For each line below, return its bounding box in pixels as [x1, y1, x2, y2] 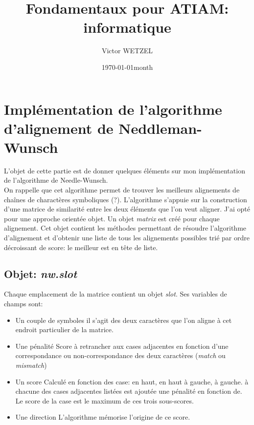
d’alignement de [4, 118, 114, 138]
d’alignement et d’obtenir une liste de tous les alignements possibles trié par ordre [4, 232, 250, 242]
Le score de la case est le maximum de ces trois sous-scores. [15, 395, 194, 405]
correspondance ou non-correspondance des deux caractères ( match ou [15, 350, 226, 361]
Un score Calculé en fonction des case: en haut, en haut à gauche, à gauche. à [15, 376, 249, 386]
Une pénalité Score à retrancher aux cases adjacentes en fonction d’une [15, 340, 229, 351]
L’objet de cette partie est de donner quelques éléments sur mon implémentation [4, 165, 245, 175]
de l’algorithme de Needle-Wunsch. [4, 175, 108, 185]
